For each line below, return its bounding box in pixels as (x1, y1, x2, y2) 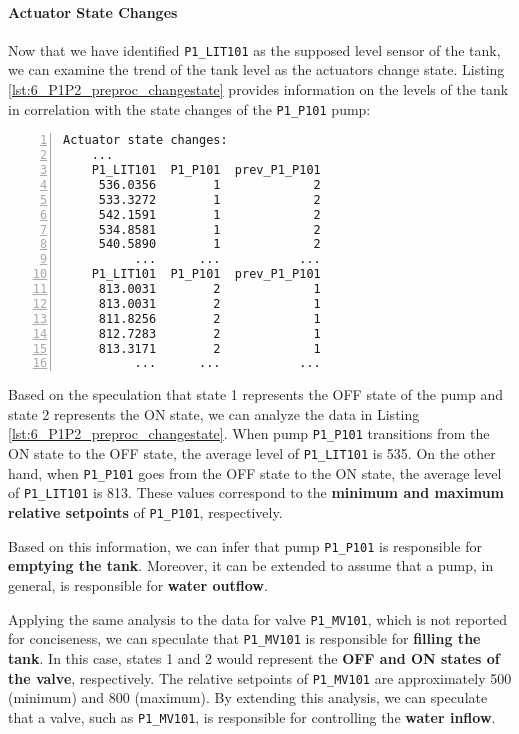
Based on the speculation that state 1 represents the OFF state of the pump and (8, 384, 503, 405)
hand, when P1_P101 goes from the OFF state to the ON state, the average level (8, 462, 502, 483)
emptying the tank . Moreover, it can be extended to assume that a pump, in (8, 555, 494, 576)
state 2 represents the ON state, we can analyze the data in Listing (8, 403, 420, 424)
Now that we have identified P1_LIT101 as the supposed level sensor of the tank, (8, 39, 501, 60)
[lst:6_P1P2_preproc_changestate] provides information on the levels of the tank (8, 79, 509, 100)
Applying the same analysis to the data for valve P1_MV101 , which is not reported (8, 608, 508, 629)
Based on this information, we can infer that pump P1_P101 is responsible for (8, 535, 482, 556)
